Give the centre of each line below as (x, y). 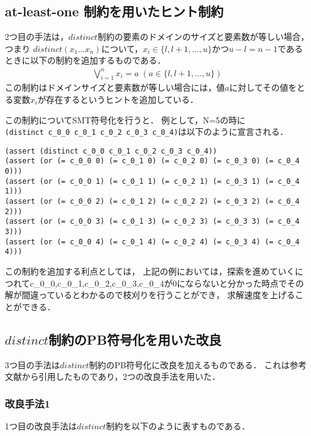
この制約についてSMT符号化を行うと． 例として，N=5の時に (125, 119)
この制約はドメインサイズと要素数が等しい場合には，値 (115, 87)
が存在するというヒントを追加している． (118, 99)
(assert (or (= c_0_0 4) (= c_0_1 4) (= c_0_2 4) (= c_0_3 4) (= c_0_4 (152, 242)
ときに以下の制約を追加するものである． (85, 60)
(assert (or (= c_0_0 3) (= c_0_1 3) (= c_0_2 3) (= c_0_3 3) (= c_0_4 (152, 222)
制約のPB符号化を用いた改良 (135, 339)
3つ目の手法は (32, 364)
